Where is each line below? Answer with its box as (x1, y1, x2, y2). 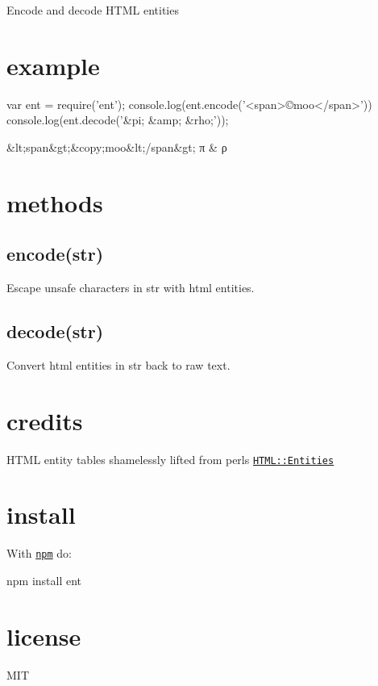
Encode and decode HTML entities (6, 2, 179, 18)
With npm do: (6, 545, 73, 562)
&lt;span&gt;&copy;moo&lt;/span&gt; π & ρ (6, 138, 227, 155)
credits (6, 404, 83, 437)
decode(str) (6, 319, 104, 344)
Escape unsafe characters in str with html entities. (6, 279, 255, 296)
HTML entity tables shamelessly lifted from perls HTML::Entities (6, 450, 334, 467)
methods (6, 186, 103, 219)
